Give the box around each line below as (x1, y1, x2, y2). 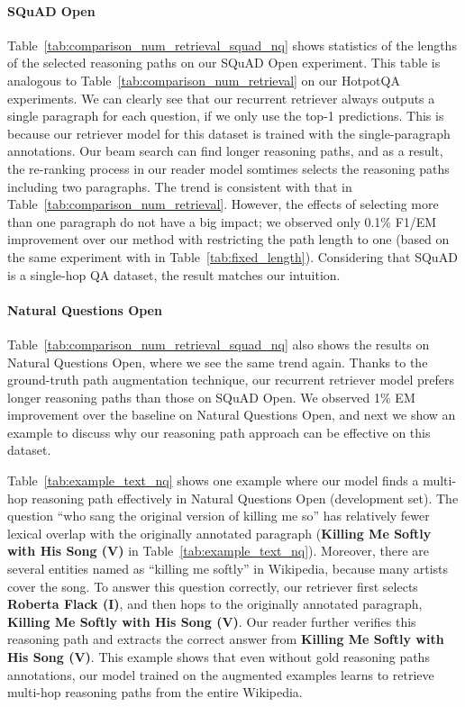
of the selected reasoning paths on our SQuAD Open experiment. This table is (7, 53, 441, 72)
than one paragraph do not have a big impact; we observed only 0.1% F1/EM (7, 212, 437, 231)
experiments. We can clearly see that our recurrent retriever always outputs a (7, 88, 435, 107)
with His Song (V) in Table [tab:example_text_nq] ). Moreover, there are (7, 541, 430, 560)
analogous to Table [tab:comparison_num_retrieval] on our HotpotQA (7, 70, 400, 89)
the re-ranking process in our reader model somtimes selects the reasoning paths (7, 159, 450, 177)
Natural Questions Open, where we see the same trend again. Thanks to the (7, 352, 428, 371)
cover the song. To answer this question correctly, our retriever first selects (7, 576, 418, 595)
